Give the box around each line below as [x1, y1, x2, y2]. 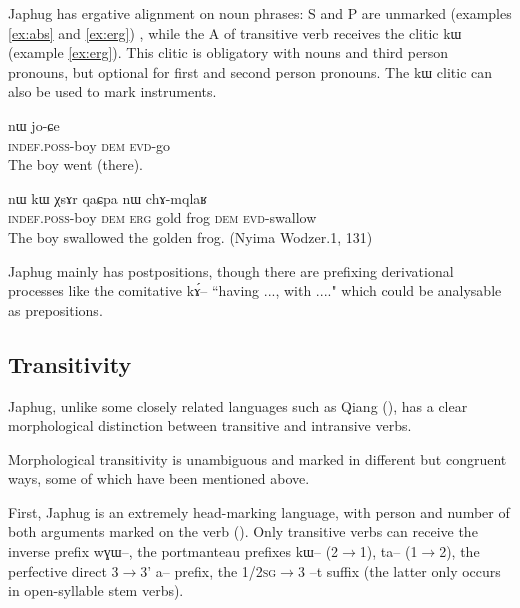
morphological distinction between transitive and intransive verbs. [8, 415, 412, 436]
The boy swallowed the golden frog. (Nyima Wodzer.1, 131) [8, 226, 373, 247]
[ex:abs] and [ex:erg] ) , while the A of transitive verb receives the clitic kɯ [8, 22, 462, 43]
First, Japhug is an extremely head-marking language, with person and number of [8, 501, 510, 522]
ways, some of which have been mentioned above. [8, 468, 310, 489]
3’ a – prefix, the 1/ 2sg [140, 560, 277, 581]
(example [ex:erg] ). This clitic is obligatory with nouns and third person [8, 42, 448, 63]
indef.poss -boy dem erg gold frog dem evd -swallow [8, 207, 317, 228]
